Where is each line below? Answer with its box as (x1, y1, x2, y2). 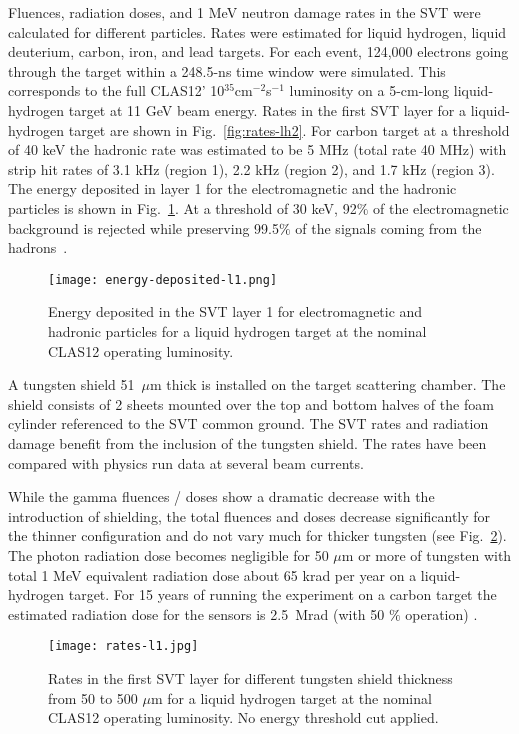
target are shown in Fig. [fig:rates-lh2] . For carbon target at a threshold (68, 119, 510, 140)
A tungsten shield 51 (8, 374, 135, 395)
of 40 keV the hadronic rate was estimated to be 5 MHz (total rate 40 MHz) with (8, 139, 507, 160)
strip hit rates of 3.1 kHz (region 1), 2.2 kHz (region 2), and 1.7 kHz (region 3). (8, 158, 495, 179)
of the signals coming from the (295, 217, 482, 238)
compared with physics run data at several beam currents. (8, 452, 364, 473)
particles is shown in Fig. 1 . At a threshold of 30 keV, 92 (8, 197, 357, 218)
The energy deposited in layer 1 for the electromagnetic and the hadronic (8, 178, 457, 199)
